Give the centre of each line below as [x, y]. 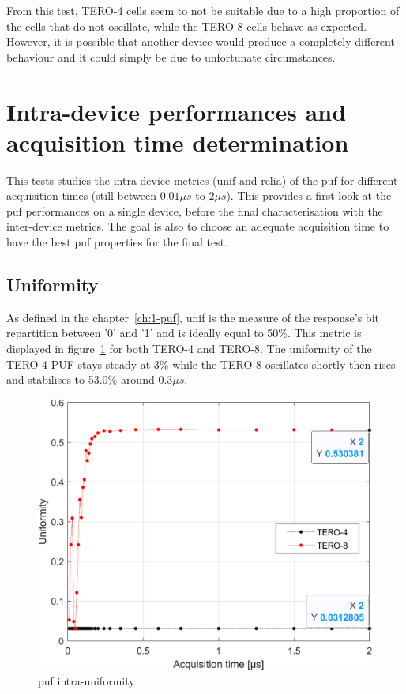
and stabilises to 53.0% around [81, 379]
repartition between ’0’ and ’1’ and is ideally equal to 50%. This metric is [184, 333]
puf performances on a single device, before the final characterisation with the [195, 210]
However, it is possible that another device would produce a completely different [201, 41]
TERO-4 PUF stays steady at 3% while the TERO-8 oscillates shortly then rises [201, 364]
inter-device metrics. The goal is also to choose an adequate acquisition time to [198, 226]
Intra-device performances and [177, 111]
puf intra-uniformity [86, 681]
